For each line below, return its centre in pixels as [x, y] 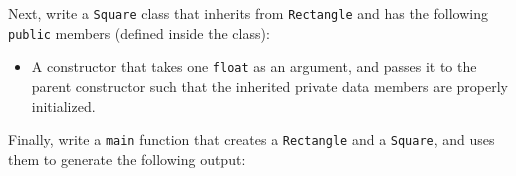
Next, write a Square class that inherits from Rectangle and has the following [248, 13]
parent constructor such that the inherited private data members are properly [270, 85]
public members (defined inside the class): [139, 32]
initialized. [63, 105]
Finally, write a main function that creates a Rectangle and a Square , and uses [251, 139]
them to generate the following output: [127, 158]
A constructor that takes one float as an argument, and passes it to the [254, 66]
